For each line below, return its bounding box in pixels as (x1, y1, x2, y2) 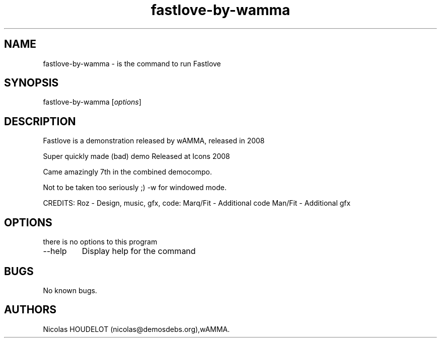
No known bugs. (43, 286, 97, 295)
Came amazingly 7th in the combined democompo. (43, 167, 212, 177)
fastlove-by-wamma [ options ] (43, 98, 141, 107)
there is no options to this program (43, 237, 158, 246)
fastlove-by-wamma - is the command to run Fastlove (43, 59, 221, 68)
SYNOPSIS (4, 76, 59, 90)
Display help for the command (82, 246, 196, 256)
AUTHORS (4, 303, 57, 316)
